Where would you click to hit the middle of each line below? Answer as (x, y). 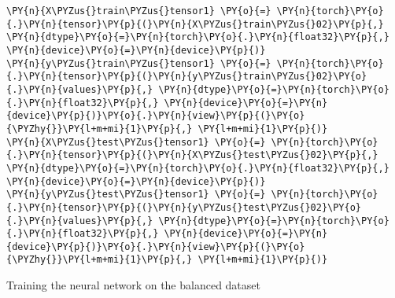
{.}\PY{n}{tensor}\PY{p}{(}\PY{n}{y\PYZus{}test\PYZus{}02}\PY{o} (184, 207)
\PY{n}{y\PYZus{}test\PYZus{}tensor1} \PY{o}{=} (136, 195)
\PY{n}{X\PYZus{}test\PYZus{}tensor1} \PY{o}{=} (136, 142)
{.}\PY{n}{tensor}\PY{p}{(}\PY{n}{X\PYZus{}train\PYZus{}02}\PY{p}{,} (195, 24)
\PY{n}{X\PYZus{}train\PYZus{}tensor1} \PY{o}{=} (139, 11)
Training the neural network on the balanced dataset (133, 285)
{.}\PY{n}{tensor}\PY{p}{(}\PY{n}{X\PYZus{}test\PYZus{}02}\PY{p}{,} (192, 155)
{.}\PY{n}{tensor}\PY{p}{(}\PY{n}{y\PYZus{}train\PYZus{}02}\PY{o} (187, 77)
